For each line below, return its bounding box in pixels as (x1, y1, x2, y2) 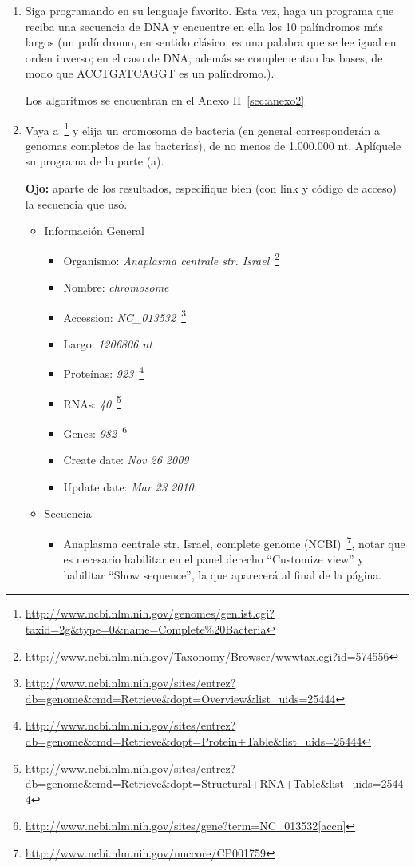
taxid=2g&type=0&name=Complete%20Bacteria (25, 621, 267, 638)
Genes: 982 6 (63, 422, 127, 441)
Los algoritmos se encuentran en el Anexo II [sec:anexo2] (25, 91, 305, 108)
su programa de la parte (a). (25, 153, 164, 169)
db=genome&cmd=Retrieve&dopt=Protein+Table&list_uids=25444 (25, 733, 362, 749)
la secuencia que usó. (25, 195, 128, 212)
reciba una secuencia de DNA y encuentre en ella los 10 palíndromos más (25, 18, 383, 34)
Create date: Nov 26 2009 (63, 451, 189, 468)
